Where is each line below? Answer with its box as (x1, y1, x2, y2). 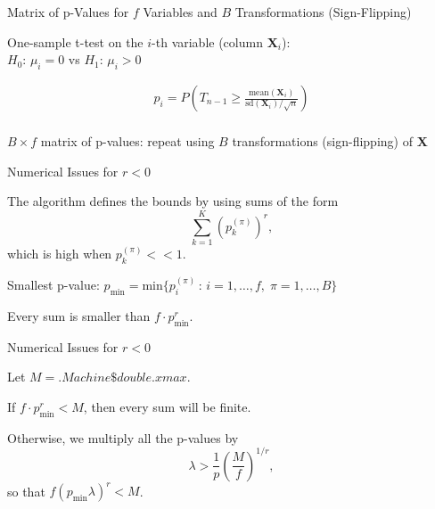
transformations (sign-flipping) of (232, 132, 413, 151)
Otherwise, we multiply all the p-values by (7, 428, 239, 447)
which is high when (7, 243, 112, 262)
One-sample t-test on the (7, 32, 144, 51)
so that (7, 481, 45, 500)
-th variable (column (152, 32, 263, 51)
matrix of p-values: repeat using (40, 132, 215, 151)
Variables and (143, 3, 217, 21)
